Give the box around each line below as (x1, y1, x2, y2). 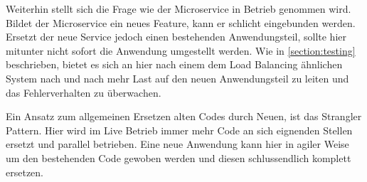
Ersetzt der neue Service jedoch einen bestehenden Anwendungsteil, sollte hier (6, 29, 346, 44)
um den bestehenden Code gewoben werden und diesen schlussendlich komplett (6, 150, 351, 165)
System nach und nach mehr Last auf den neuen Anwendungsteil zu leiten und (6, 70, 349, 85)
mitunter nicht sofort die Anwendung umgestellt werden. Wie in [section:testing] (6, 43, 356, 58)
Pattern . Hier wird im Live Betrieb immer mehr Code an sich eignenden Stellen (6, 122, 353, 137)
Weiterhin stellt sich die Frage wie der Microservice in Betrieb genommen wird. (6, 1, 351, 16)
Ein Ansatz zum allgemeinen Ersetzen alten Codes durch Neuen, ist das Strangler (6, 109, 362, 124)
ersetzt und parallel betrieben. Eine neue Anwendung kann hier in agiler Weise (6, 136, 349, 151)
